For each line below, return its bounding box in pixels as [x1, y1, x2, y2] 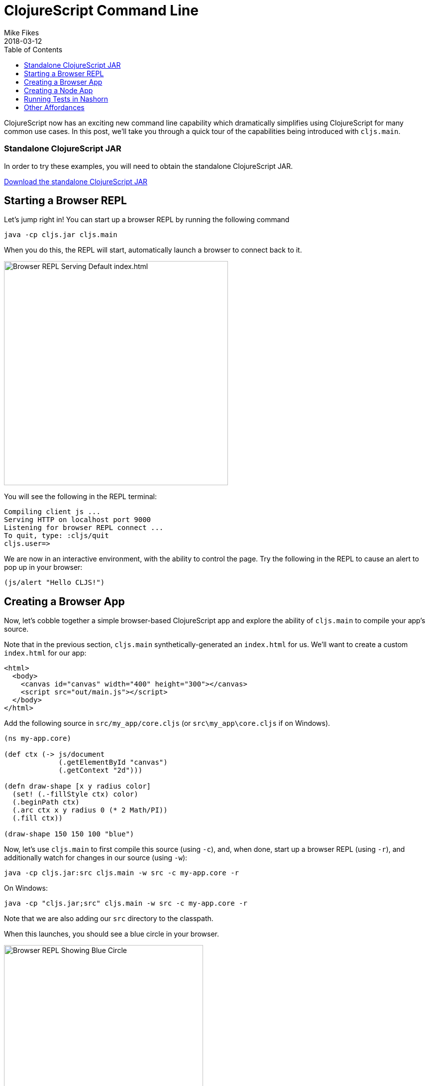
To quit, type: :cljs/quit [4, 532, 109, 540]
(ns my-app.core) [4, 734, 71, 743]
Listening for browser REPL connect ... [4, 524, 164, 532]
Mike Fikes [4, 28, 39, 37]
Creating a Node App [24, 86, 93, 95]
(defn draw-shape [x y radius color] [4, 782, 151, 791]
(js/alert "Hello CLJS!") [4, 578, 105, 587]
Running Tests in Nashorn [24, 94, 108, 103]
